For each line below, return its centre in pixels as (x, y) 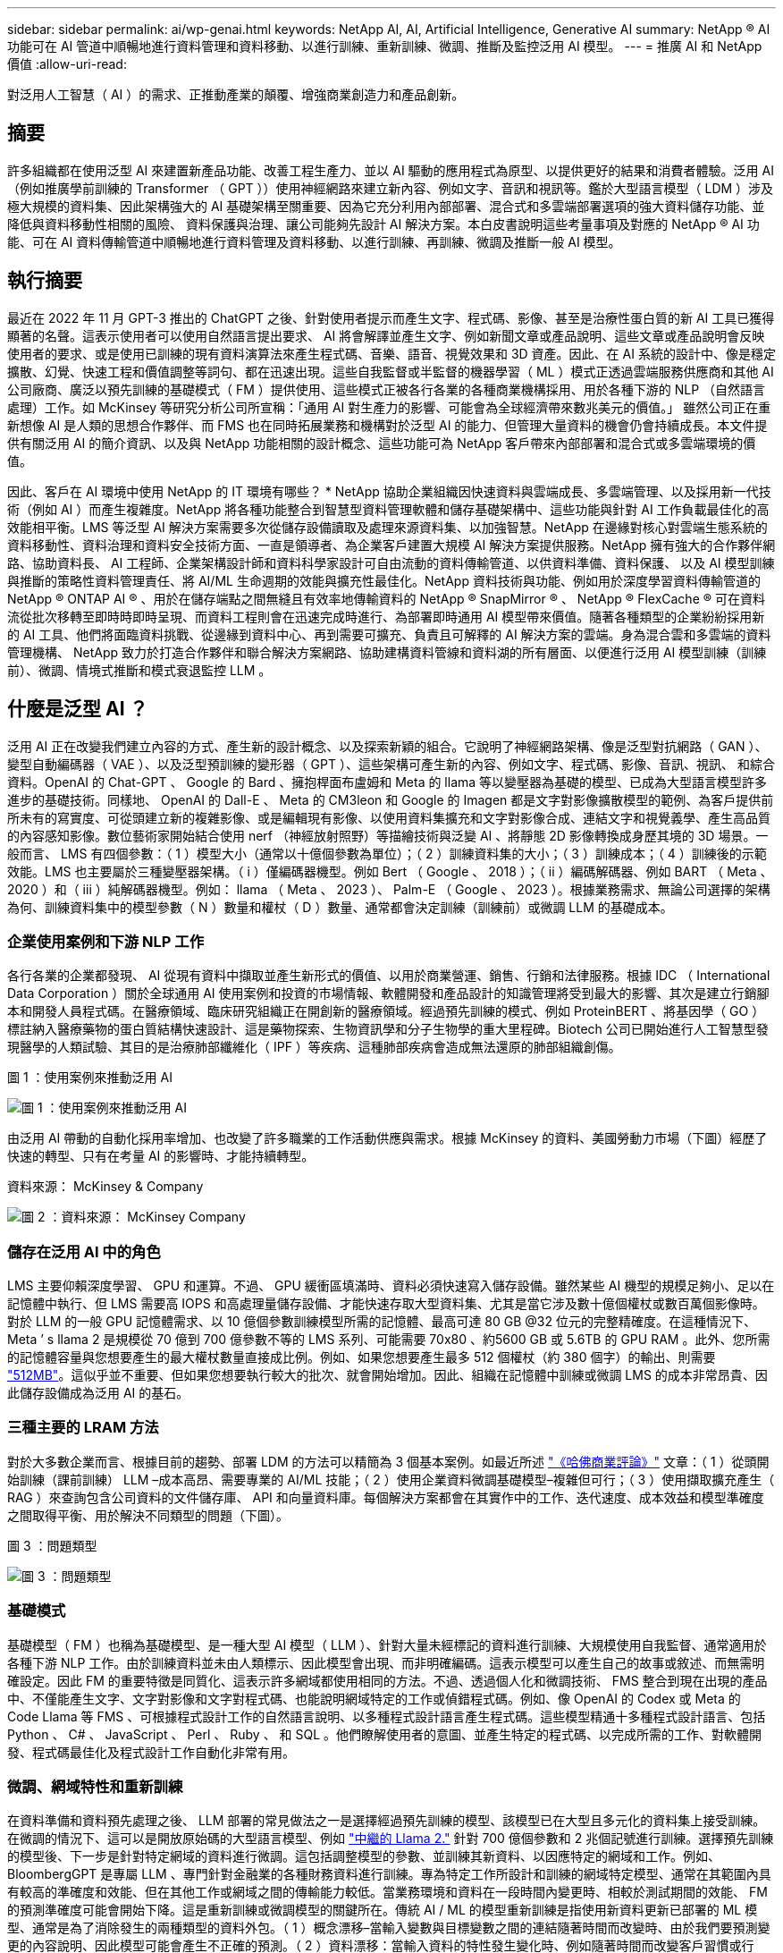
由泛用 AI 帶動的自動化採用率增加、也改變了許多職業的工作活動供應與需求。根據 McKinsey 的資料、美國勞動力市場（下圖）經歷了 (387, 1138)
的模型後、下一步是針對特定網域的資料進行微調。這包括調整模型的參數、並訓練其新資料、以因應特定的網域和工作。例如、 (364, 1856)
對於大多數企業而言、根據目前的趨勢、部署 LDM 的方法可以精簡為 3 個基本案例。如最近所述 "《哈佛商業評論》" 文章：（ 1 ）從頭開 (388, 1461)
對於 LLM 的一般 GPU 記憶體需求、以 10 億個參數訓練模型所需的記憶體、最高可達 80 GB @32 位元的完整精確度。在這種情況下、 (382, 1322)
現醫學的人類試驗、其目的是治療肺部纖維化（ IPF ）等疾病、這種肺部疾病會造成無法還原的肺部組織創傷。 (314, 1047)
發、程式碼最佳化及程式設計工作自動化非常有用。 (151, 1752)
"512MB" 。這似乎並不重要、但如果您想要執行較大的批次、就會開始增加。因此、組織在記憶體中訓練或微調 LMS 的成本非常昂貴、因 (387, 1375)
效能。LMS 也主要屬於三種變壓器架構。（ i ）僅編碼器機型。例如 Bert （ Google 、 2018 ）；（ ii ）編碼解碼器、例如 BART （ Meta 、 (390, 871)
